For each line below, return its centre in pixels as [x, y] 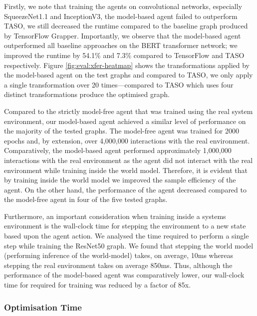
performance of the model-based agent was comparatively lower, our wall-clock [124, 275]
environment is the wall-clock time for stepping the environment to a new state [125, 226]
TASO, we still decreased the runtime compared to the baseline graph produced [126, 26]
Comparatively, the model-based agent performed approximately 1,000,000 [118, 150]
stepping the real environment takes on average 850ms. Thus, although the [118, 265]
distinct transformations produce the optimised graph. [87, 94]
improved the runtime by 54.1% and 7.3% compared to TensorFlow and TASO [124, 55]
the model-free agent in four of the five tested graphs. [86, 199]
